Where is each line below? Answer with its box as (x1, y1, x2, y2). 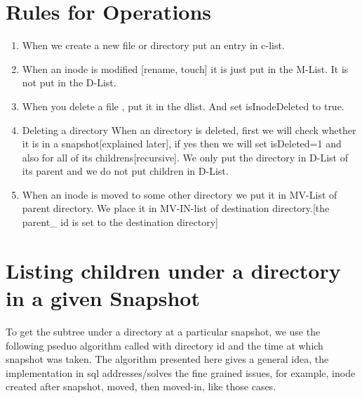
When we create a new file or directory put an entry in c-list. (22, 38, 285, 53)
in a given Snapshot (6, 284, 200, 312)
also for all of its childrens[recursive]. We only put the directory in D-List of (22, 150, 348, 164)
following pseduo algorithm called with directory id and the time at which (6, 338, 323, 352)
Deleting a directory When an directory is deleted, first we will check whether (22, 122, 356, 137)
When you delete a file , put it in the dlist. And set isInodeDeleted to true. (22, 98, 344, 113)
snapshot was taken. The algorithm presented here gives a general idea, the (6, 352, 329, 366)
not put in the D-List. (22, 75, 116, 90)
